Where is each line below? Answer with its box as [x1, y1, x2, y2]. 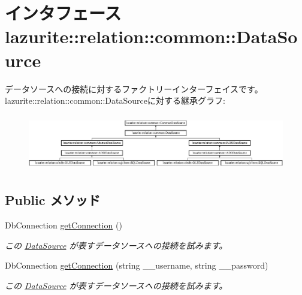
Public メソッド [5, 191, 101, 209]
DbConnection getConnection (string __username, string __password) [5, 259, 268, 272]
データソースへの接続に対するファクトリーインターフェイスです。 [5, 82, 263, 95]
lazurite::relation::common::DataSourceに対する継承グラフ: [5, 94, 225, 107]
